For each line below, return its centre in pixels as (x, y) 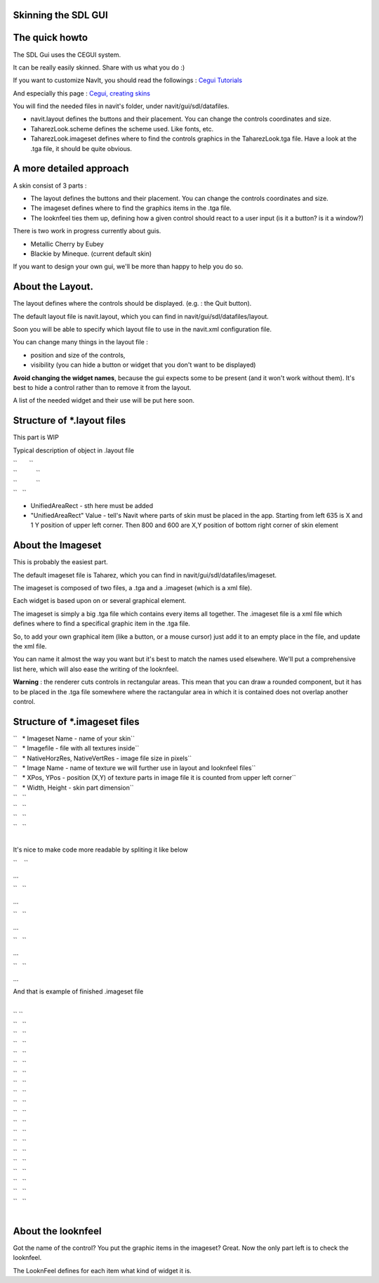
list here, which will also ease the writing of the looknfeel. (96, 669)
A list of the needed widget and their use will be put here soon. (104, 400)
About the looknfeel (57, 1231)
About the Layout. (53, 287)
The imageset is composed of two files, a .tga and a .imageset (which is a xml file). (133, 588)
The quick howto (50, 38)
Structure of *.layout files (69, 421)
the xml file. (30, 646)
